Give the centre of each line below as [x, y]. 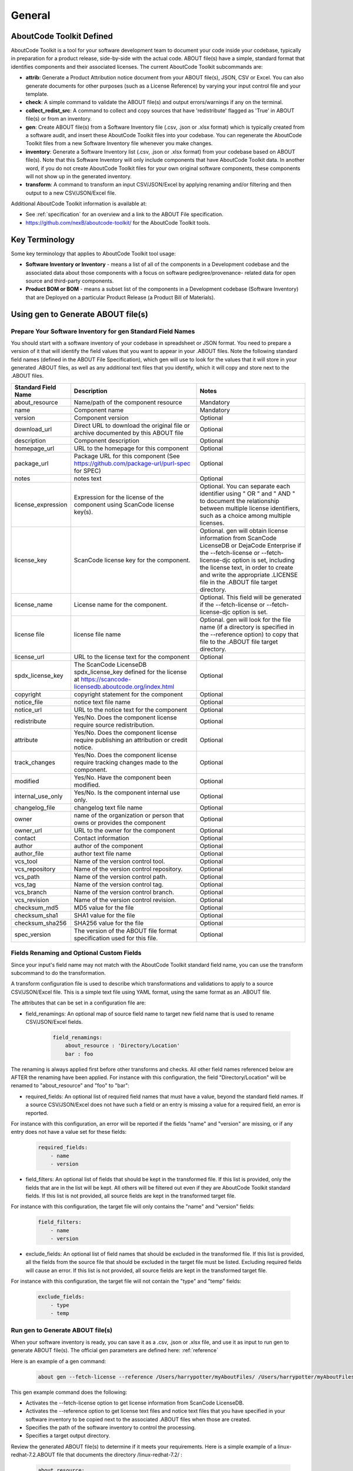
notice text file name [102, 702]
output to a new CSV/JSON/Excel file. [71, 193]
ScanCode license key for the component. [132, 560]
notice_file [29, 702]
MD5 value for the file [104, 907]
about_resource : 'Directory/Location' [123, 1046]
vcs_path [27, 877]
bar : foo [79, 1054]
